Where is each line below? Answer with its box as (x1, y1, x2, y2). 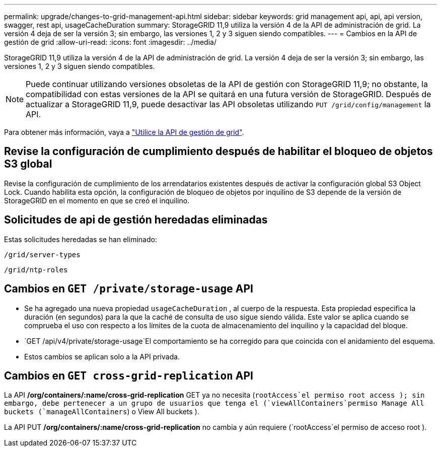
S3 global (4, 158, 52, 171)
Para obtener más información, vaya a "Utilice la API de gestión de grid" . (4, 128, 244, 136)
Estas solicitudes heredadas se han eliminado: (4, 235, 157, 244)
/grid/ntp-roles (4, 265, 68, 274)
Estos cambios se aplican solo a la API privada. (24, 352, 180, 361)
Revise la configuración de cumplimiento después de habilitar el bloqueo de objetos (4, 145, 433, 158)
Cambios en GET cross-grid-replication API (4, 369, 253, 382)
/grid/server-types (4, 250, 81, 259)
